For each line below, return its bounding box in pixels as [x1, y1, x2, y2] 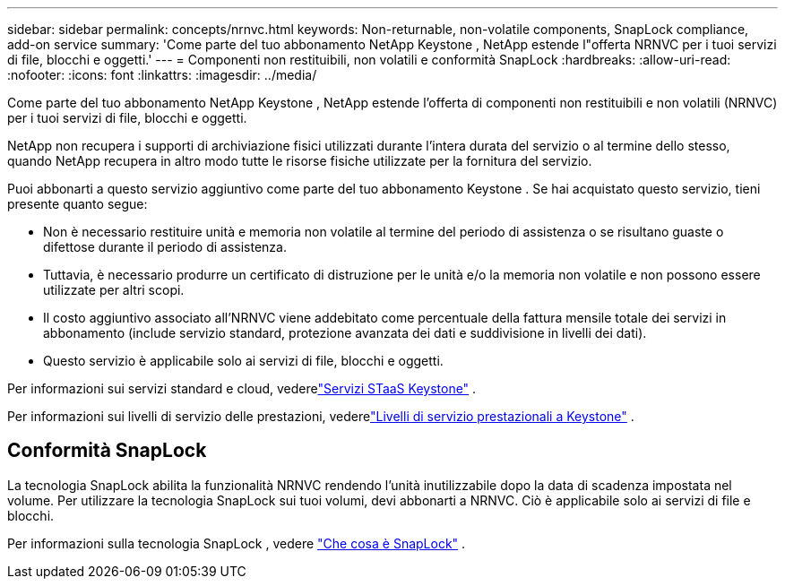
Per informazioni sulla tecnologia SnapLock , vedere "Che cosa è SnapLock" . [7, 535, 466, 551]
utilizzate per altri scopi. [43, 282, 185, 297]
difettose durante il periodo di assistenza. [43, 239, 287, 254]
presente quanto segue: [7, 196, 148, 211]
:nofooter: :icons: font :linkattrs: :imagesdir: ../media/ [7, 67, 317, 82]
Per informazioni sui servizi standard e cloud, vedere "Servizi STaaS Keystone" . [7, 381, 477, 396]
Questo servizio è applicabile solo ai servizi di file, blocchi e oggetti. [43, 353, 444, 368]
